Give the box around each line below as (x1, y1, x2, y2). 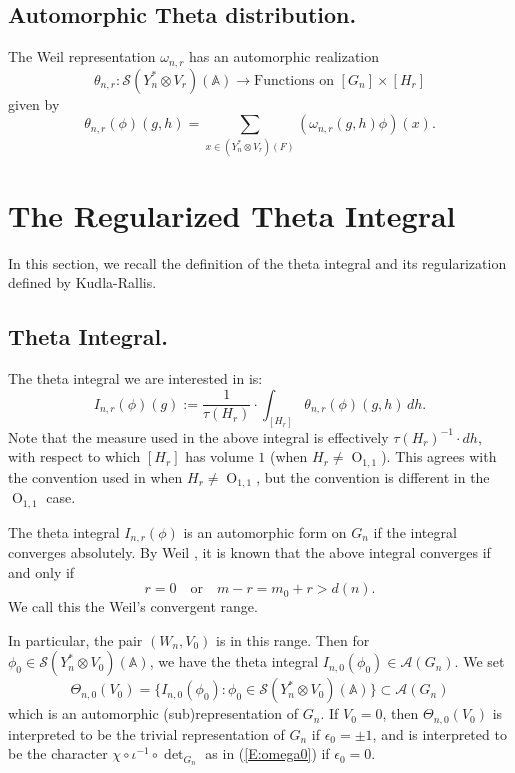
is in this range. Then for (216, 629, 370, 650)
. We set (454, 651, 505, 672)
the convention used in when (8, 466, 183, 487)
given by (8, 93, 60, 114)
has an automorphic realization (189, 46, 380, 67)
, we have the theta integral (149, 651, 319, 672)
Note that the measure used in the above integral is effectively (8, 426, 389, 447)
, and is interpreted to (372, 723, 507, 744)
